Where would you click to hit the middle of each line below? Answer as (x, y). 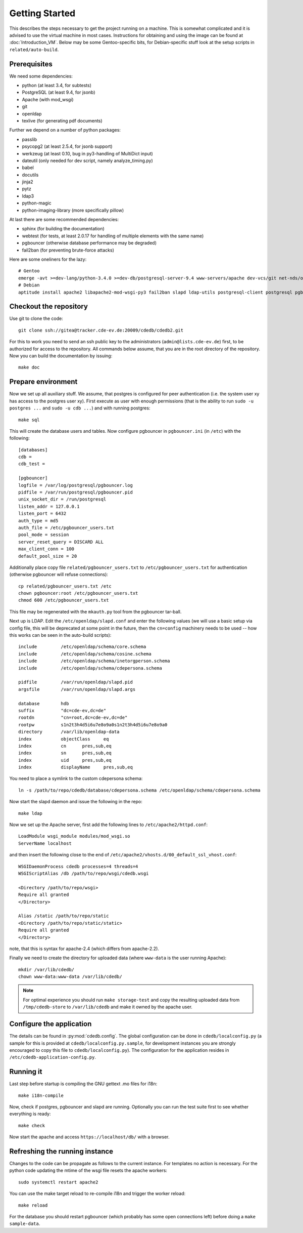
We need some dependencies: (41, 76)
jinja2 (28, 182)
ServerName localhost (45, 843)
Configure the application (50, 1024)
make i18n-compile (41, 1095)
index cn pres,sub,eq (65, 746)
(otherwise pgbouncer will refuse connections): (59, 574)
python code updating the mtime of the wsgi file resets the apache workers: (88, 1170)
